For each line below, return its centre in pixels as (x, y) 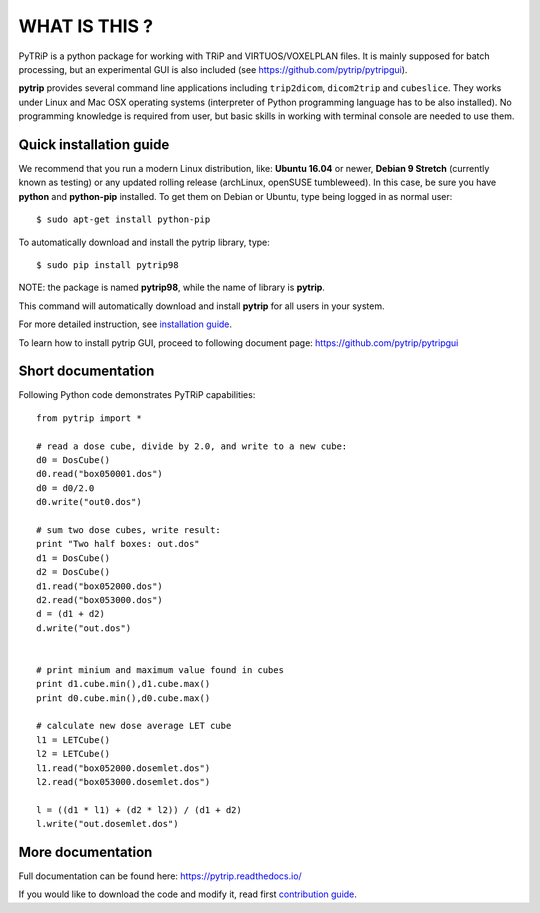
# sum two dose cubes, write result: (129, 529)
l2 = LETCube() (73, 754)
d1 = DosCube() (73, 558)
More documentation (85, 851)
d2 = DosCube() (73, 572)
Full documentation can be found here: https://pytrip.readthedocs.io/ (160, 876)
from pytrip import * (89, 418)
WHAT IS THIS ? (86, 26)
